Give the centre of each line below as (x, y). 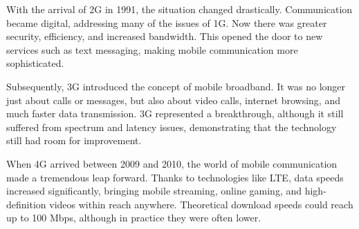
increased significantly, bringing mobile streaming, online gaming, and (154, 191)
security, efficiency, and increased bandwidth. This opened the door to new (165, 36)
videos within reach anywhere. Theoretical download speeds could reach (201, 204)
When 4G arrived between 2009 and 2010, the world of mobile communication (172, 163)
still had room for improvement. (74, 140)
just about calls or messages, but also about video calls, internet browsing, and (173, 100)
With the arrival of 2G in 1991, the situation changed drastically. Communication (179, 9)
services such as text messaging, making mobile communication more (152, 49)
